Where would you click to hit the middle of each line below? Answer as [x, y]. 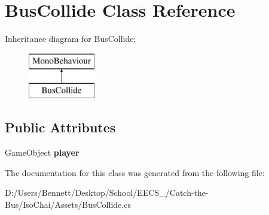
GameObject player [42, 152]
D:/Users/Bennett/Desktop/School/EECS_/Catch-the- [107, 193]
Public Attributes [60, 127]
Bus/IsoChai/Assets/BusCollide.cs [68, 204]
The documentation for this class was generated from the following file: [135, 172]
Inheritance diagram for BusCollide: [71, 39]
